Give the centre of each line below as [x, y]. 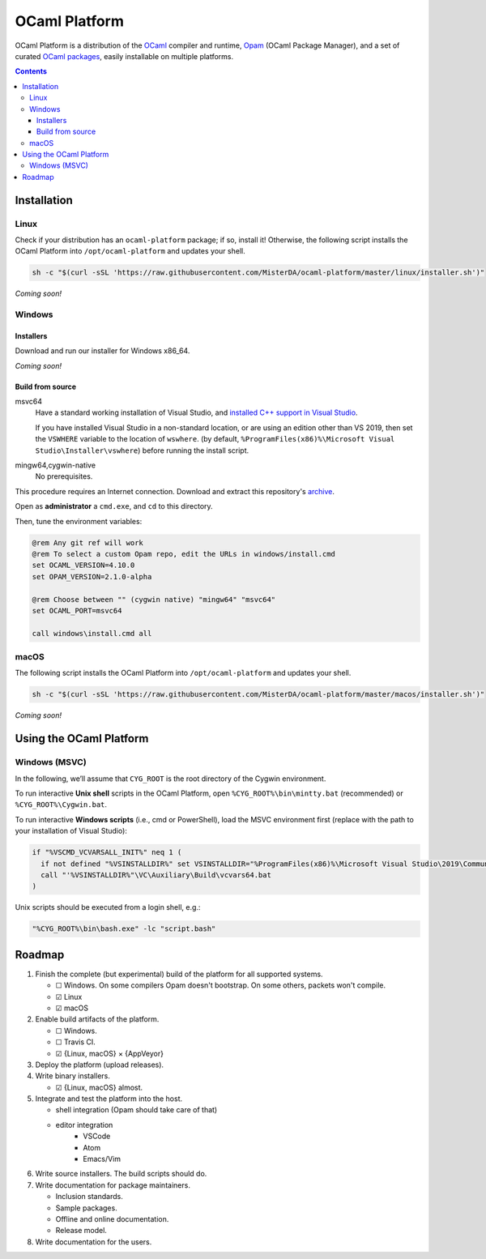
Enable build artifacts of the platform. [97, 1019]
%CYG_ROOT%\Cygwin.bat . [61, 804]
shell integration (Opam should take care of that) [136, 1110]
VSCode [97, 1136]
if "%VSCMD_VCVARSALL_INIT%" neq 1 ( [107, 852]
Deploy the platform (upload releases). [100, 1065]
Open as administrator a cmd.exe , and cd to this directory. [114, 506]
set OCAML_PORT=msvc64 [77, 610]
